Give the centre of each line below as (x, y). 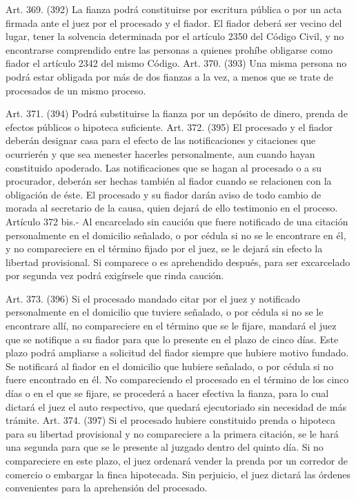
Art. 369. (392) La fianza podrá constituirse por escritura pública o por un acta (174, 9)
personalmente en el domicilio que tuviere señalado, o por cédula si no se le (165, 312)
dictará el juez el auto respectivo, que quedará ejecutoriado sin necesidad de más (176, 406)
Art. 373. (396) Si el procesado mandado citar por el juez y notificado (153, 298)
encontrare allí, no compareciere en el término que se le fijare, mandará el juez (171, 326)
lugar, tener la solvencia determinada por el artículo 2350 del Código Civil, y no (175, 36)
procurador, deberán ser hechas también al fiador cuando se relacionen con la (169, 181)
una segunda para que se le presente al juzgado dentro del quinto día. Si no (165, 447)
